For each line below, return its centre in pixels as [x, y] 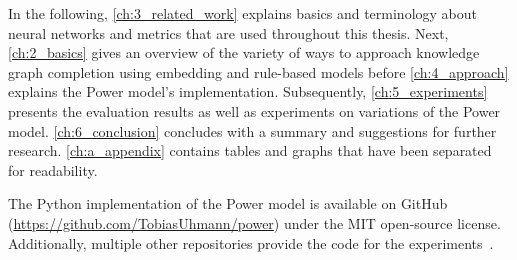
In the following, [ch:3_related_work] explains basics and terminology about [243, 13]
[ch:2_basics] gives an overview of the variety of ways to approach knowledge [244, 52]
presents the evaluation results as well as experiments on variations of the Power [254, 110]
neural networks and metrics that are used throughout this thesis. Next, [228, 32]
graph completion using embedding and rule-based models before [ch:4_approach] [258, 71]
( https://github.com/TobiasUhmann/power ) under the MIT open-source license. [254, 222]
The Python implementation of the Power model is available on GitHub [228, 203]
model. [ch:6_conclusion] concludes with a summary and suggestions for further [252, 130]
